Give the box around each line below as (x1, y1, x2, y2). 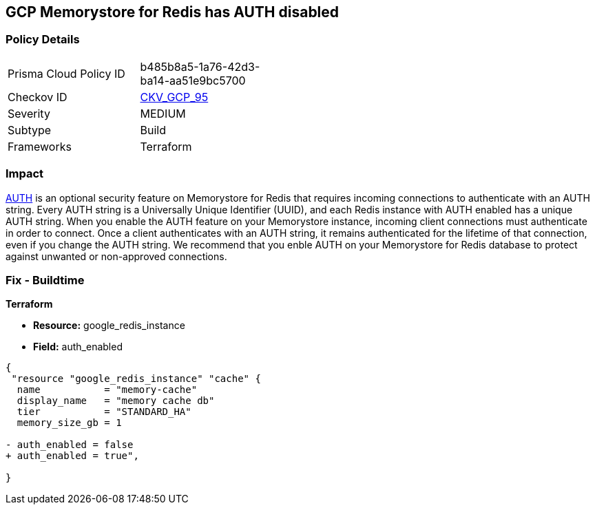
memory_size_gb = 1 (17, 417, 122, 429)
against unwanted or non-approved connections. (6, 250, 227, 262)
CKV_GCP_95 (140, 89, 209, 104)
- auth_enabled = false (6, 439, 134, 451)
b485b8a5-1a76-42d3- (140, 59, 260, 74)
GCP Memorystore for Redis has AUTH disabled (6, 3, 340, 21)
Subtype (8, 123, 52, 137)
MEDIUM (140, 106, 186, 120)
